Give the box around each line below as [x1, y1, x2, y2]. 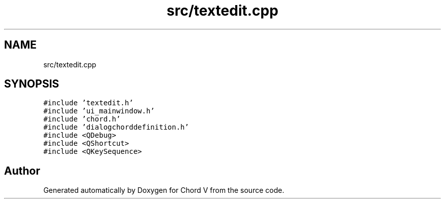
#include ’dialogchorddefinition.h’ [43, 123, 189, 132]
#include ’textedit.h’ [43, 99, 134, 107]
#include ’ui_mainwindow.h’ [43, 107, 155, 115]
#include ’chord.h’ [43, 115, 121, 124]
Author [4, 164, 40, 177]
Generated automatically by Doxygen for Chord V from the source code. [43, 186, 284, 195]
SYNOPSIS [4, 77, 59, 91]
